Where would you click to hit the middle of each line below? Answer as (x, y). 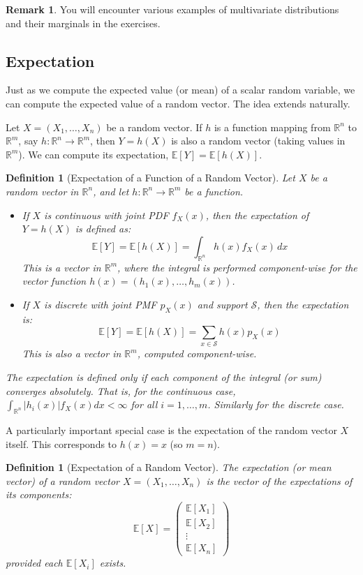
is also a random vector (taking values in (258, 141)
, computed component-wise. (197, 353)
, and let (111, 191)
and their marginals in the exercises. (83, 23)
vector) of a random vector (62, 480)
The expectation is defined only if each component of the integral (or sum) (164, 377)
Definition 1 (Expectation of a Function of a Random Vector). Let (150, 178)
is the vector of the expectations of (279, 480)
